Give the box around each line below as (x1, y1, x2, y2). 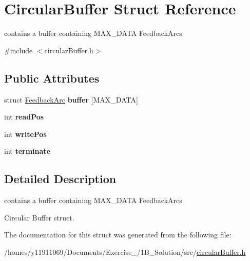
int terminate (4, 146, 50, 156)
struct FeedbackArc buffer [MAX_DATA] (4, 94, 138, 105)
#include (4, 45, 33, 55)
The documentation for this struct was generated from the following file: (4, 229, 232, 240)
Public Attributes (4, 70, 100, 86)
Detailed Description (4, 171, 117, 187)
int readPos (4, 111, 44, 122)
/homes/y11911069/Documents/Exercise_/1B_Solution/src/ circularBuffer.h (4, 246, 246, 257)
